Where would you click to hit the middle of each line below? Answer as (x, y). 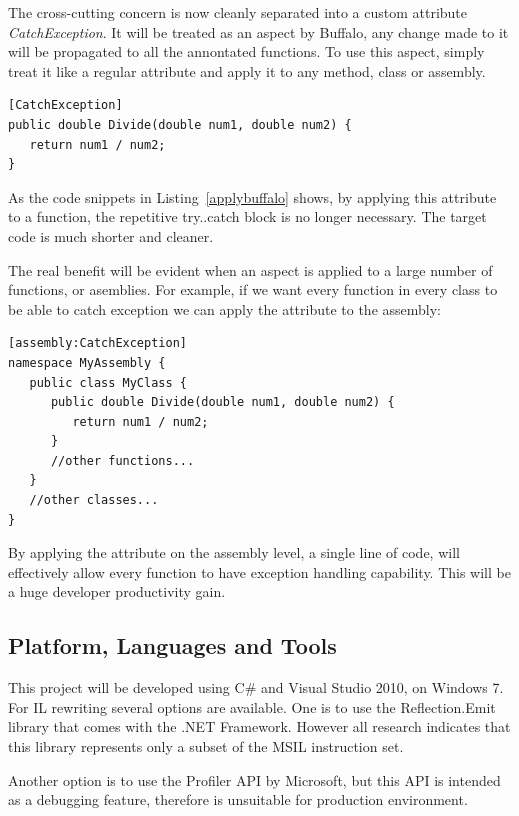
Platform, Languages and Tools (172, 645)
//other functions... (122, 460)
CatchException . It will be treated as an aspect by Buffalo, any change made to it (258, 31)
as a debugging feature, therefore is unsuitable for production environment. (238, 799)
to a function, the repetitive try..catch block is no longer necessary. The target (247, 216)
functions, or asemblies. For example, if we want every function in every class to (253, 289)
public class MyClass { (108, 382)
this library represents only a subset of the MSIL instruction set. (206, 746)
